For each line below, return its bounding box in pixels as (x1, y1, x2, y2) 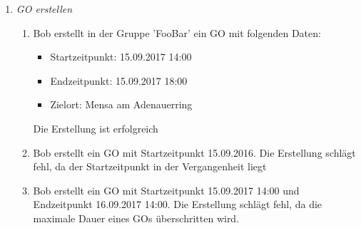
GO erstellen (16, 1, 73, 16)
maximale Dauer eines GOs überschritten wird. (33, 210, 240, 225)
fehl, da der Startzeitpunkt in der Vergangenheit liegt (33, 159, 267, 174)
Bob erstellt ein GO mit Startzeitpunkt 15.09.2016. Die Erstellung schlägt (33, 145, 356, 160)
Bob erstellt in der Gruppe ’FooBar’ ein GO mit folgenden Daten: (33, 25, 321, 40)
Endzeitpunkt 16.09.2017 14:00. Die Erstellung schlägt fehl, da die (33, 197, 322, 212)
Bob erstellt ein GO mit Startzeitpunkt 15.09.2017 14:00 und (33, 182, 300, 197)
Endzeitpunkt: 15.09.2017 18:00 (50, 73, 188, 88)
